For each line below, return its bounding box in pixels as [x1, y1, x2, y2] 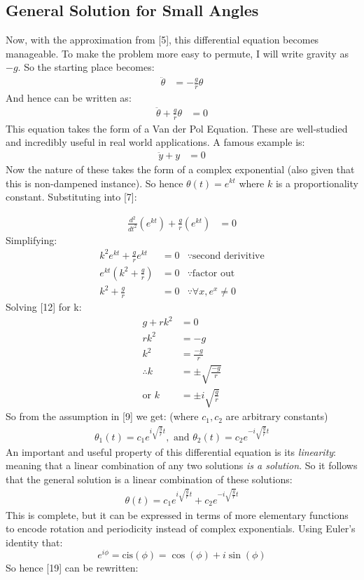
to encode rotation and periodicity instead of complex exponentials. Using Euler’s [6, 521, 356, 536]
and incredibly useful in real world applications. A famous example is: [6, 135, 305, 149]
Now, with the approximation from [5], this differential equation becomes [6, 32, 319, 47]
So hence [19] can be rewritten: [6, 560, 139, 575]
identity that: [6, 534, 63, 549]
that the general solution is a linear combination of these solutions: [6, 472, 293, 487]
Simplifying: [6, 232, 57, 247]
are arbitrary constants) [225, 409, 328, 424]
